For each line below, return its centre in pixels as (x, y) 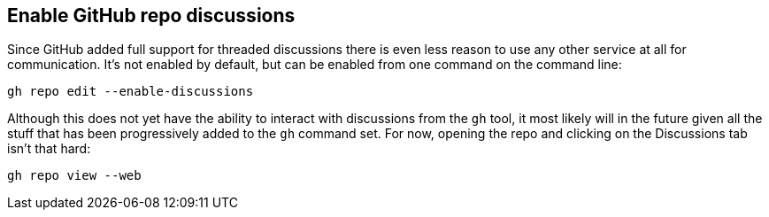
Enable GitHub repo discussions (151, 15)
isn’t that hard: (49, 149)
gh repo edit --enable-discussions (131, 92)
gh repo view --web (74, 176)
